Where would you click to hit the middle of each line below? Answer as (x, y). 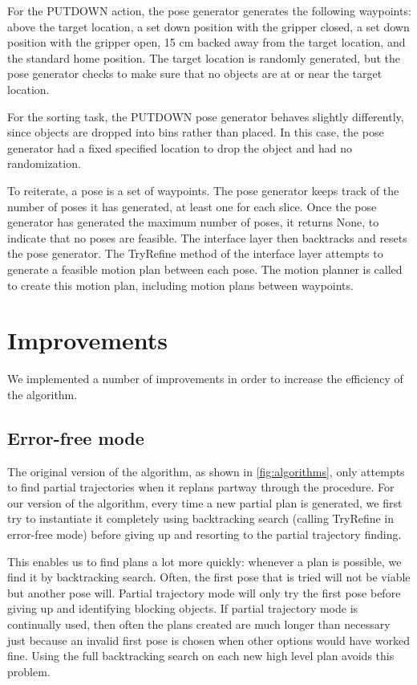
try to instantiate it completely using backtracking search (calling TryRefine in (201, 518)
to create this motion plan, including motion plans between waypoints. (180, 285)
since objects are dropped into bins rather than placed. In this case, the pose (196, 132)
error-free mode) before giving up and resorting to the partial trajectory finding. (204, 534)
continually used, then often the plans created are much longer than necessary (199, 624)
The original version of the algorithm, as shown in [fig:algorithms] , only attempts (206, 471)
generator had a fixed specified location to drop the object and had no (180, 147)
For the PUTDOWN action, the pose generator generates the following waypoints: (209, 10)
